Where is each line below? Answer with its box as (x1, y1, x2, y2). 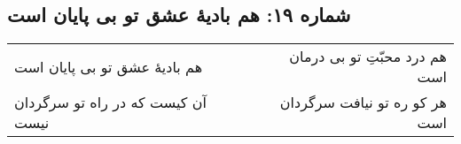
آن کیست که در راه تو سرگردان (14, 92, 207, 113)
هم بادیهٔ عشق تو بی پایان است (14, 56, 203, 77)
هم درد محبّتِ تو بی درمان (289, 46, 447, 67)
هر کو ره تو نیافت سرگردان (279, 92, 447, 113)
